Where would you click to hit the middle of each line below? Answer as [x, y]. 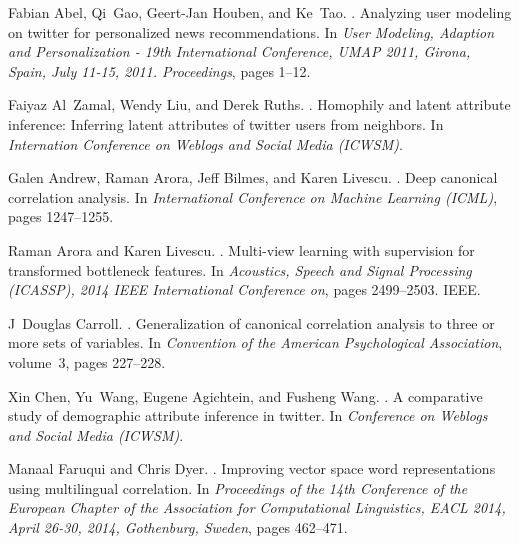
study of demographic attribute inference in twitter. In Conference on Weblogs [248, 415]
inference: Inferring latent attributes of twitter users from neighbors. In [226, 123]
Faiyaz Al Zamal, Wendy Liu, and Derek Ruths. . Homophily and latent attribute [259, 104]
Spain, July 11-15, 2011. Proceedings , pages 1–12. [159, 70]
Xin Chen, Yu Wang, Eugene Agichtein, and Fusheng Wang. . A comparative [245, 395]
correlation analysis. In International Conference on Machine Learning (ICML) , [253, 196]
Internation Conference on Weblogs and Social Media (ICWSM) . [205, 143]
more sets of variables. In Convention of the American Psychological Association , [255, 342]
